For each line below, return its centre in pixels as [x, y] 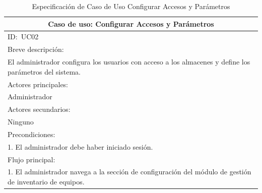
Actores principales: [38, 84]
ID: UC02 [23, 37]
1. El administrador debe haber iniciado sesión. [80, 146]
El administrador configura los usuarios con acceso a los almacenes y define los [129, 62]
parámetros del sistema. [44, 71]
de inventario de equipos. [46, 182]
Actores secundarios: [39, 109]
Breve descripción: [36, 49]
